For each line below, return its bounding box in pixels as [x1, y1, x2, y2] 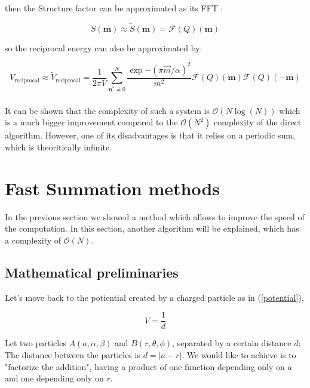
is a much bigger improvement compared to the [5, 116, 178, 128]
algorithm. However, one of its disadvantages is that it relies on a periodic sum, [5, 129, 295, 141]
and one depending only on [5, 372, 104, 384]
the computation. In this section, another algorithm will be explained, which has [5, 222, 299, 235]
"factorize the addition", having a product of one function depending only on [5, 360, 285, 372]
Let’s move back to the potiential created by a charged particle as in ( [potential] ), [5, 291, 304, 303]
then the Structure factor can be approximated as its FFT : [5, 2, 223, 14]
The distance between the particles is [5, 348, 140, 361]
